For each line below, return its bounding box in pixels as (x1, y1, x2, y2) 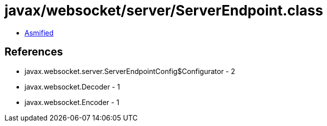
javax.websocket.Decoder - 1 (24, 82, 120, 91)
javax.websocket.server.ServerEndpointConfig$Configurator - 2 (24, 66, 235, 75)
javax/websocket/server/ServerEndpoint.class (4, 2, 323, 19)
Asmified (24, 28, 54, 37)
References (4, 45, 63, 58)
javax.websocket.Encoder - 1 (24, 97, 119, 106)
